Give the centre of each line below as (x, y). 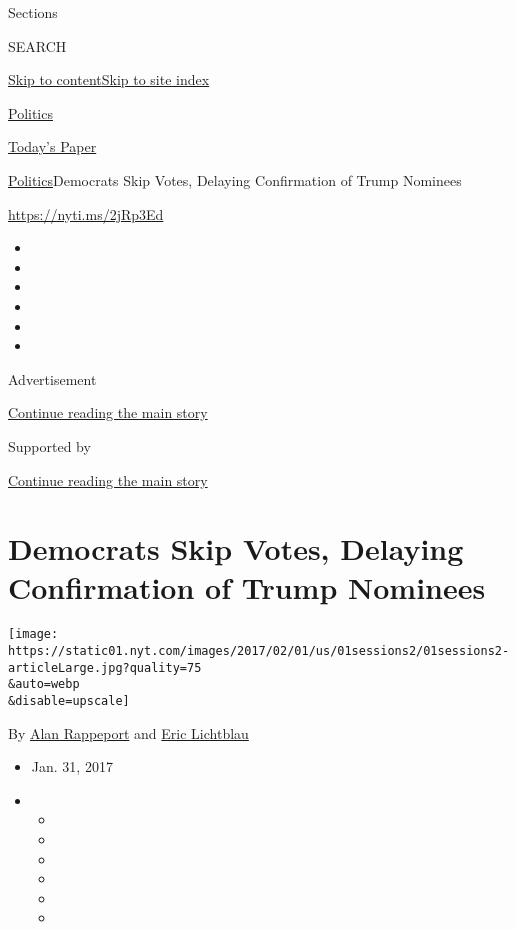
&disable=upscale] (69, 701)
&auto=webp (44, 684)
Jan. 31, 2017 (72, 766)
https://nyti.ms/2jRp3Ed (86, 213)
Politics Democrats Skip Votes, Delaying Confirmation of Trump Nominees (235, 179)
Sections (33, 12)
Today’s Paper (52, 146)
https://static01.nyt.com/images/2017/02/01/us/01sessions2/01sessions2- (259, 651)
